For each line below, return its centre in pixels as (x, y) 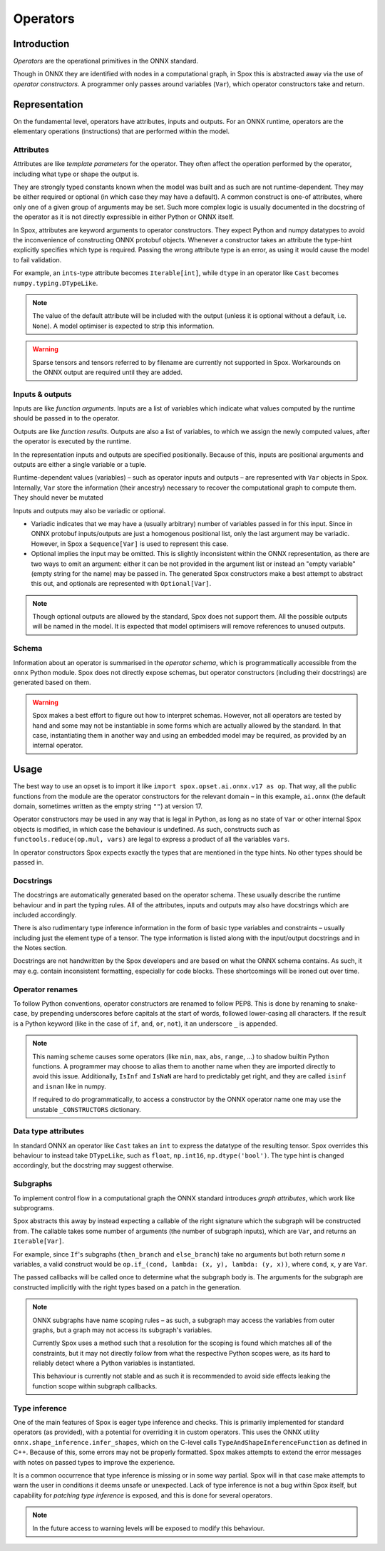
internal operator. (58, 746)
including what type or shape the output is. (76, 174)
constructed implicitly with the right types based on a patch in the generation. (127, 1287)
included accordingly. (45, 914)
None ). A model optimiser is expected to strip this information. (123, 326)
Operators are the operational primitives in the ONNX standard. (106, 61)
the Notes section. (40, 948)
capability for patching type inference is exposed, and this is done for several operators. (143, 1495)
